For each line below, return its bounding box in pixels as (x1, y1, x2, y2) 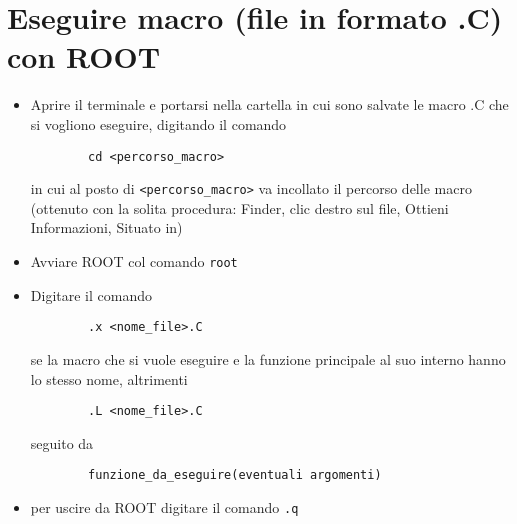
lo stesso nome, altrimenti (30, 368, 188, 389)
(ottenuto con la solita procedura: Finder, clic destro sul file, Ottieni (30, 197, 449, 218)
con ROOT (7, 36, 161, 77)
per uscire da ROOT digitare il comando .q (30, 497, 299, 517)
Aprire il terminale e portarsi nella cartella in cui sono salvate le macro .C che (30, 94, 509, 115)
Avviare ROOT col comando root (30, 251, 238, 271)
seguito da (30, 432, 94, 453)
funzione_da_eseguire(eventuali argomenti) (88, 468, 382, 483)
